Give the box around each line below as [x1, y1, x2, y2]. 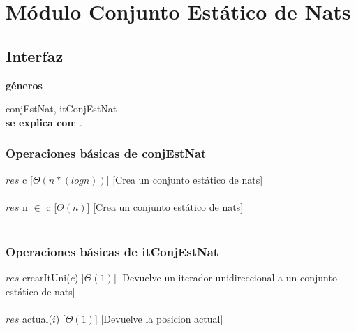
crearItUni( [22, 270, 71, 285]
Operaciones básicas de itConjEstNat [6, 242, 219, 260]
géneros [6, 78, 43, 92]
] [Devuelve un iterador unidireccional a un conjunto [113, 270, 337, 285]
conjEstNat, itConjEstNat [6, 101, 117, 116]
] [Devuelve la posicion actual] [94, 311, 223, 325]
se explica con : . [6, 115, 82, 129]
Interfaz [6, 45, 64, 66]
